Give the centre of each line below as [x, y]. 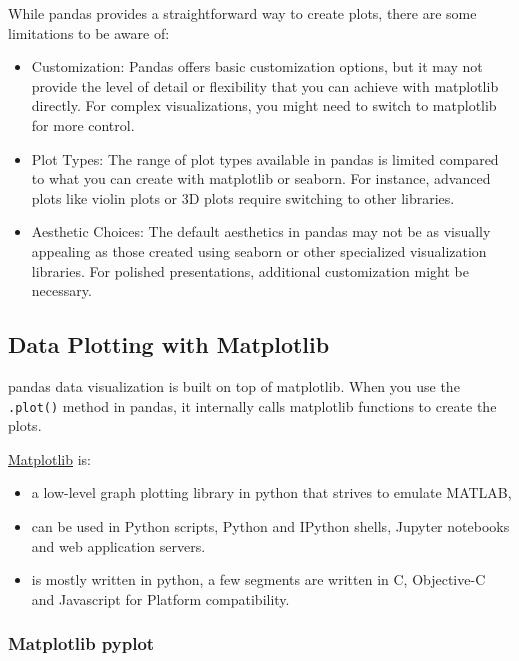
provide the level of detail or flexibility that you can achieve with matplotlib [265, 85]
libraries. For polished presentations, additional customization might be [250, 270]
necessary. [61, 290]
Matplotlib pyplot [81, 643]
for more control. [83, 124]
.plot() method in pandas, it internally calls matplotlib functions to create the [252, 405]
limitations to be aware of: [89, 32]
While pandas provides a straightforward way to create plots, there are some [242, 13]
